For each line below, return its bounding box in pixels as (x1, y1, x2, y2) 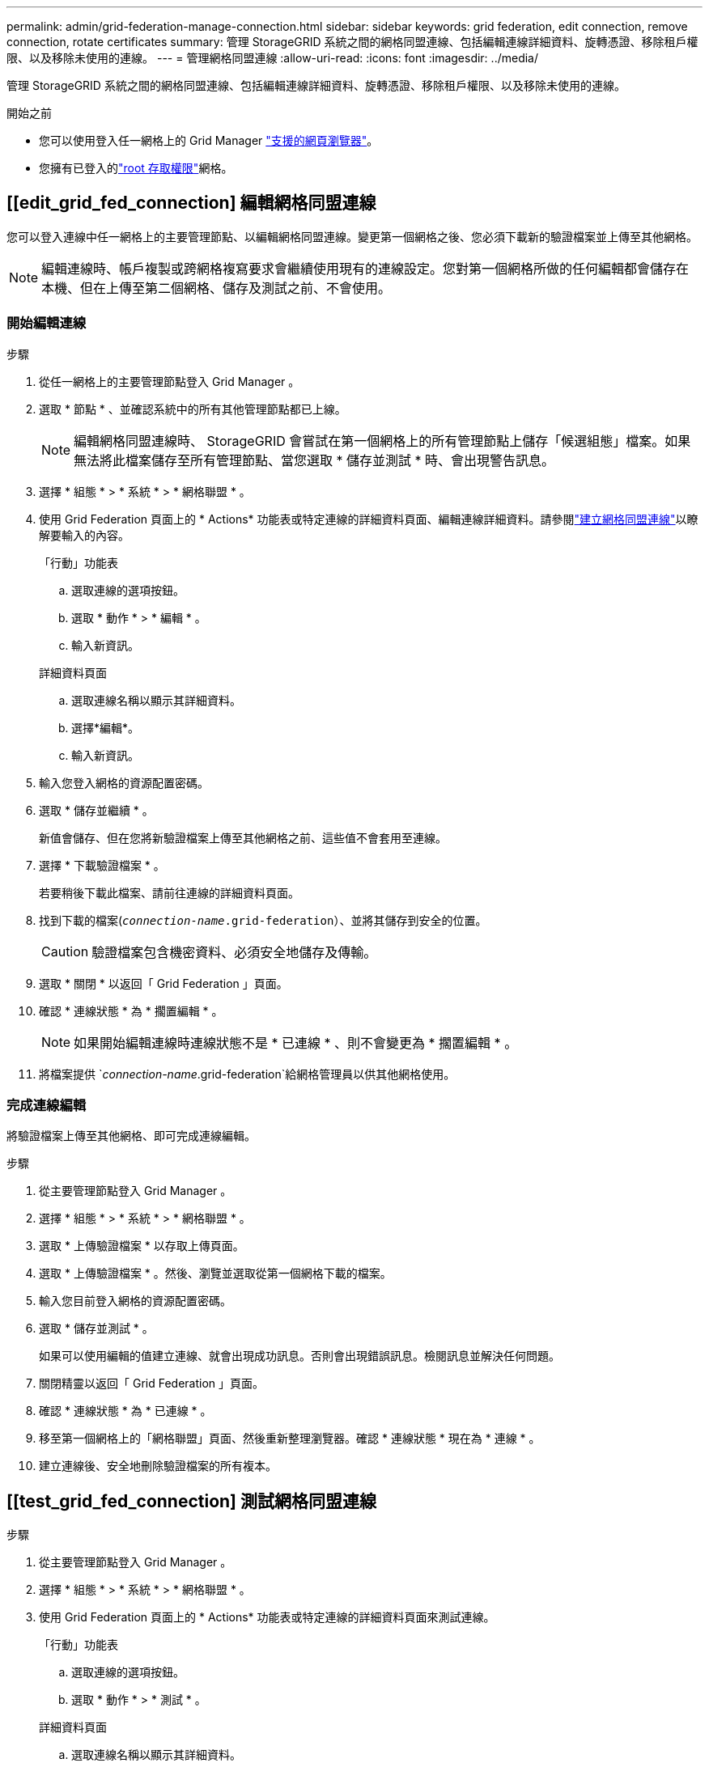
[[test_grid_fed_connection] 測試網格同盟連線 (6, 1490, 376, 1511)
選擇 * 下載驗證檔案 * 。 (39, 858, 165, 872)
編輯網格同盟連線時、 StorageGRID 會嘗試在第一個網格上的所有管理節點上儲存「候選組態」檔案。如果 (74, 432, 691, 449)
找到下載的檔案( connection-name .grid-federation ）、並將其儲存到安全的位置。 (39, 913, 487, 927)
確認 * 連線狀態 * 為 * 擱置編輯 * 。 (39, 1003, 223, 1018)
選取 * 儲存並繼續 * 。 (39, 803, 154, 817)
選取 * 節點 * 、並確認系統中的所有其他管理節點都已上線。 (39, 401, 346, 416)
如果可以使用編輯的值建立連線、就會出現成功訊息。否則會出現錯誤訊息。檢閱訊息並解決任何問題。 (39, 1349, 560, 1363)
